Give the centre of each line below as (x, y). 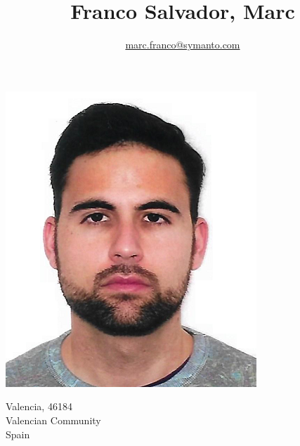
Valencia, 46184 (39, 406)
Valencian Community (53, 420)
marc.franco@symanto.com (183, 45)
